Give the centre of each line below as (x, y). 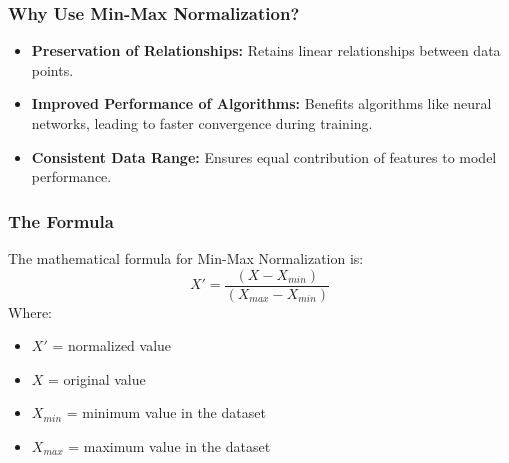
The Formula (61, 220)
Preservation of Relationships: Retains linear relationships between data (266, 50)
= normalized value (112, 345)
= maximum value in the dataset (169, 446)
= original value (97, 378)
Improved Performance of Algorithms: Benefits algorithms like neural (261, 103)
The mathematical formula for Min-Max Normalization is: (186, 258)
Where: (30, 311)
